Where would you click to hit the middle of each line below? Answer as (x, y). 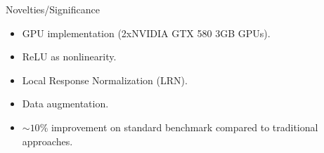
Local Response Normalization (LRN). (105, 80)
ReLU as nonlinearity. (69, 56)
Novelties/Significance (53, 9)
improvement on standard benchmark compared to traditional (184, 127)
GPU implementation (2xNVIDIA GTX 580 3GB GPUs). (146, 33)
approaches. (47, 141)
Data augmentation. (65, 104)
